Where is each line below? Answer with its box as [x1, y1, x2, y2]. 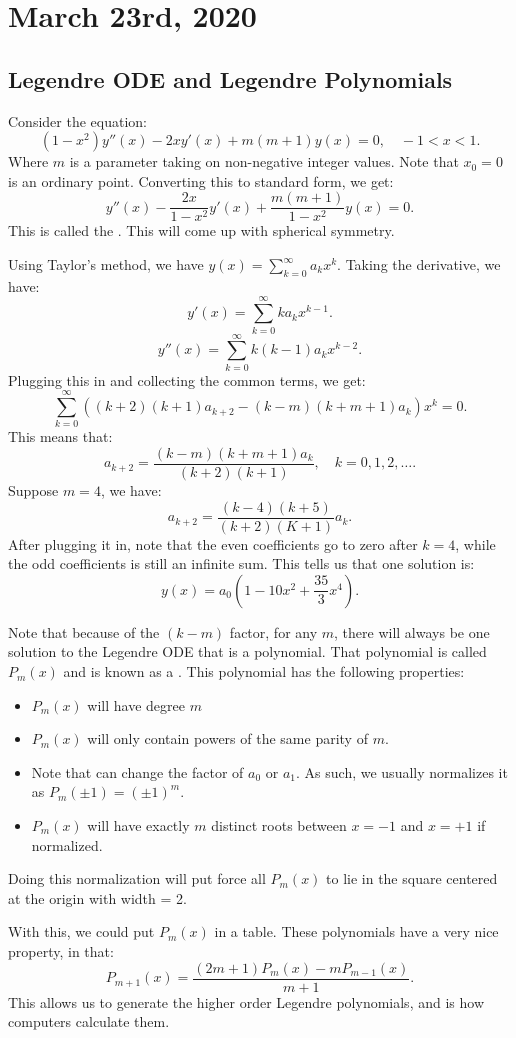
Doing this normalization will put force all [8, 868, 266, 889]
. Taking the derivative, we [337, 254, 501, 275]
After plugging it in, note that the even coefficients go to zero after [8, 533, 418, 554]
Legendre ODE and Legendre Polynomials [8, 63, 453, 94]
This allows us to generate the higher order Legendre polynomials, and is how [8, 991, 484, 1012]
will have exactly [87, 815, 190, 836]
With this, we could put [8, 921, 155, 942]
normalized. [31, 834, 103, 855]
